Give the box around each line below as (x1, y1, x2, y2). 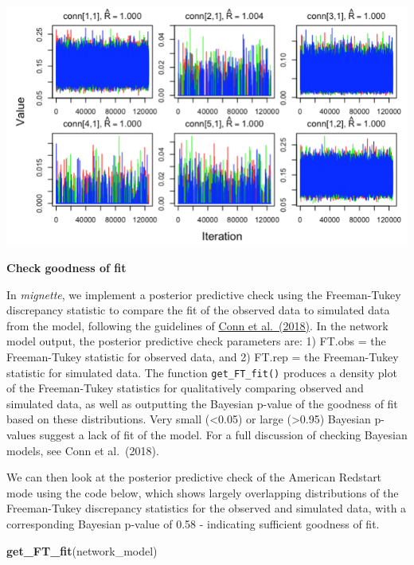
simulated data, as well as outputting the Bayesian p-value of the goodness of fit (6, 395, 398, 411)
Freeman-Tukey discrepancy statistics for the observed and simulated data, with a (6, 500, 407, 516)
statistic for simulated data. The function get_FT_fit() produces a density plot (6, 364, 397, 380)
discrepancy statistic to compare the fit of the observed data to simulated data (6, 302, 390, 318)
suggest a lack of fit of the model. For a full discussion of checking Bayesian (39, 427, 408, 443)
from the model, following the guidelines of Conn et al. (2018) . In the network (6, 317, 389, 333)
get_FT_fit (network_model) (6, 542, 158, 559)
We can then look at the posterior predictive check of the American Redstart (6, 469, 382, 485)
